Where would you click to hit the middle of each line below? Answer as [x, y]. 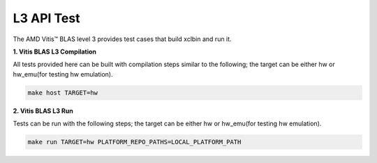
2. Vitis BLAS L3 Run [43, 111]
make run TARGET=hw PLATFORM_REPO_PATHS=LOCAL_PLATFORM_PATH [134, 142]
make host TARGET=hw [62, 93]
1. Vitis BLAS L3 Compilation [55, 52]
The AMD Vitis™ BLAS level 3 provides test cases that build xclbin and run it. [122, 39]
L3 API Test [46, 18]
